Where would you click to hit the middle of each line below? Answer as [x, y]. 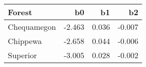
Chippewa [25, 41]
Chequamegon [32, 27]
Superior [23, 55]
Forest [20, 12]
